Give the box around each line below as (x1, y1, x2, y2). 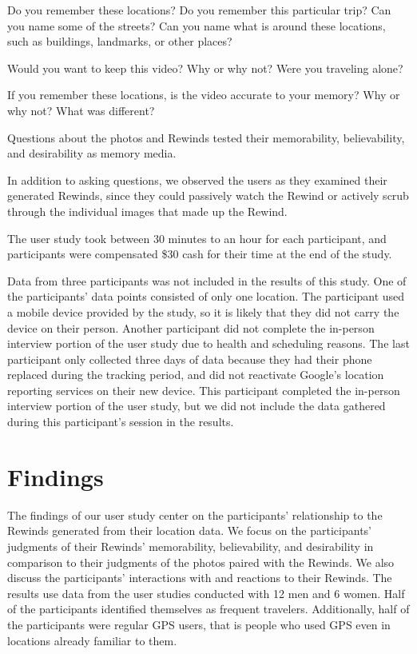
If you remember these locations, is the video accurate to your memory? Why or (7, 86, 400, 103)
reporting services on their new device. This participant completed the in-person (7, 381, 400, 398)
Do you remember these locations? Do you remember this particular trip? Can (7, 2, 391, 18)
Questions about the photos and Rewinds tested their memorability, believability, (7, 129, 405, 146)
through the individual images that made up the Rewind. (7, 202, 288, 219)
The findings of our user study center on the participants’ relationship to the (7, 506, 383, 523)
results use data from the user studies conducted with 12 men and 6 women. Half (7, 584, 405, 601)
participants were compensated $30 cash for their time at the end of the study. (7, 245, 392, 262)
